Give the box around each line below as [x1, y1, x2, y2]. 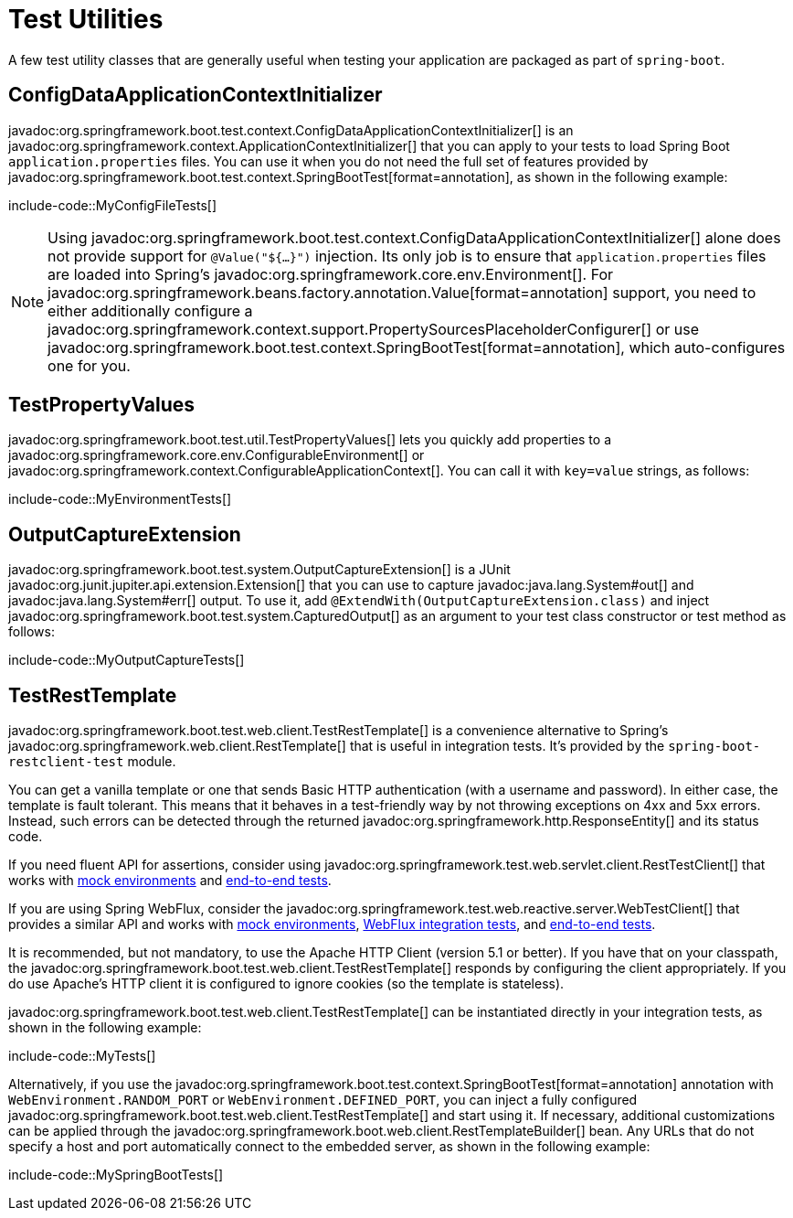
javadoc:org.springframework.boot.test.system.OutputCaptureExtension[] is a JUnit [8, 561, 511, 578]
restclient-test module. [8, 753, 176, 770]
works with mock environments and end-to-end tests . [8, 872, 332, 889]
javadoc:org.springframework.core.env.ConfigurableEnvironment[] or [8, 447, 425, 464]
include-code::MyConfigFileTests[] [8, 197, 217, 213]
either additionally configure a [48, 301, 253, 320]
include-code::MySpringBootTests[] [8, 1167, 224, 1183]
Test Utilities [8, 4, 164, 35]
